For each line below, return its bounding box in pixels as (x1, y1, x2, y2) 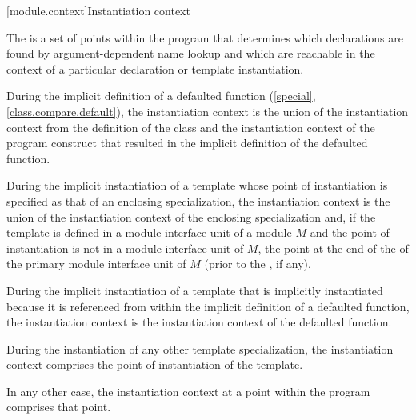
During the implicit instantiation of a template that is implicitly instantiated (6, 282, 383, 298)
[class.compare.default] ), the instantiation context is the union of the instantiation (6, 102, 409, 119)
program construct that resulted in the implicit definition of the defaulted (6, 134, 368, 151)
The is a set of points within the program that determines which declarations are (6, 29, 404, 46)
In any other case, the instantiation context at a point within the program (6, 382, 370, 399)
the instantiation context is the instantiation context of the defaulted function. (6, 314, 392, 330)
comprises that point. (6, 398, 111, 415)
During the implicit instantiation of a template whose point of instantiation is (6, 177, 388, 194)
